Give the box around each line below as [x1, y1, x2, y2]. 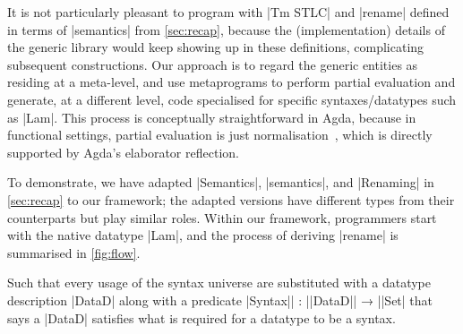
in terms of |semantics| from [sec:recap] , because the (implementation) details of [7, 20, 445, 39]
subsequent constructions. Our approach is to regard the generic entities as [7, 55, 418, 73]
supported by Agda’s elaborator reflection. [7, 142, 239, 161]
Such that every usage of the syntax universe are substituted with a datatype [7, 273, 432, 292]
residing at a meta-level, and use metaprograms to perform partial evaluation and [7, 73, 456, 91]
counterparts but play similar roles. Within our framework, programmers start [7, 208, 437, 227]
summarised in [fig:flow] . [7, 243, 141, 261]
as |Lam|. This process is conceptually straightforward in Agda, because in [7, 107, 416, 126]
